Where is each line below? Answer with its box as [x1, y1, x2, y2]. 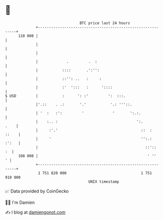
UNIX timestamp [88, 179, 119, 184]
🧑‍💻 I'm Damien [5, 199, 35, 205]
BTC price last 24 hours [79, 21, 131, 25]
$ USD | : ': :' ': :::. [5, 93, 126, 98]
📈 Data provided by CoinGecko [5, 188, 69, 194]
